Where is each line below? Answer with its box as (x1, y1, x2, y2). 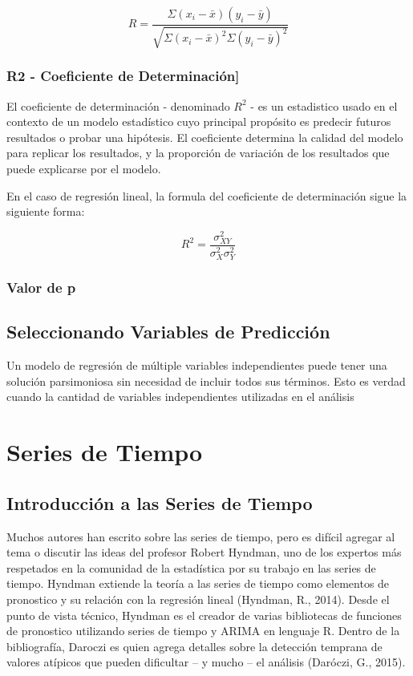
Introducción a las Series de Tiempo (6, 490, 313, 515)
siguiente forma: (6, 203, 85, 220)
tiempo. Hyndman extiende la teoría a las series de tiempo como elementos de (6, 575, 390, 592)
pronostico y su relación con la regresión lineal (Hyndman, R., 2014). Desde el (6, 590, 390, 607)
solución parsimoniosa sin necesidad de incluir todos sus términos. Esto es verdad (6, 372, 406, 389)
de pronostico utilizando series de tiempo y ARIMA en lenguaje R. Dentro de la (6, 622, 400, 639)
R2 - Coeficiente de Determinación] (6, 66, 240, 86)
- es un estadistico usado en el (250, 97, 398, 114)
